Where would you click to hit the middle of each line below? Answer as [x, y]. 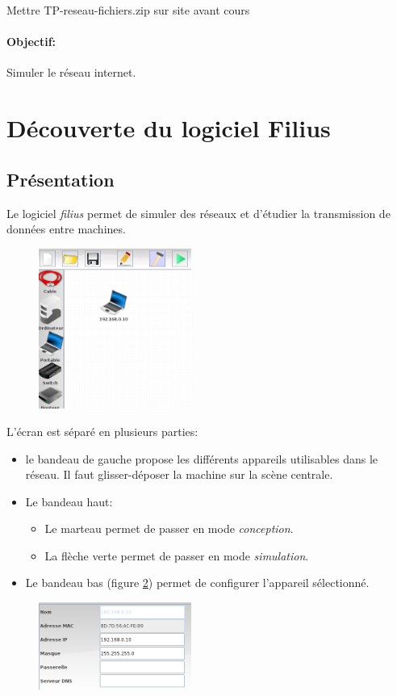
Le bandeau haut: [69, 501]
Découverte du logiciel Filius [169, 128]
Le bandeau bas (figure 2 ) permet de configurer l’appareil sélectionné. [197, 583]
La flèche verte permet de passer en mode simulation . [177, 555]
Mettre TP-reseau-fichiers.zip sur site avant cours [128, 10]
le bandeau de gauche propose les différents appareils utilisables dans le [201, 458]
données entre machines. [66, 229]
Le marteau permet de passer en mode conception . [169, 528]
